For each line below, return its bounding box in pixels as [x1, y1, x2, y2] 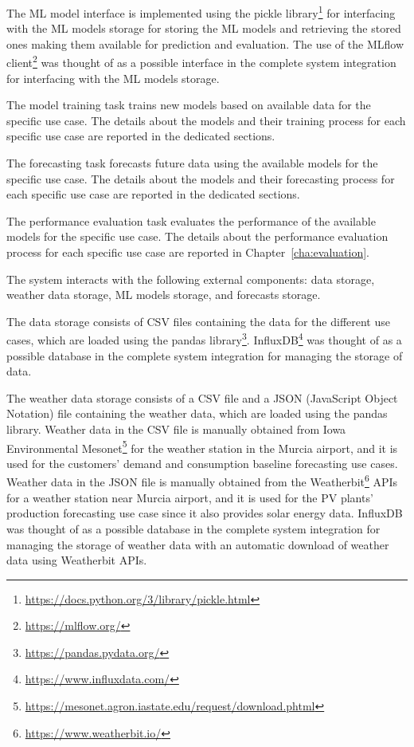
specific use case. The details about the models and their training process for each [6, 112, 406, 128]
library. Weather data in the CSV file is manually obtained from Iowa [6, 421, 346, 438]
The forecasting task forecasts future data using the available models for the [6, 155, 378, 171]
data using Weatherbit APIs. [6, 552, 147, 568]
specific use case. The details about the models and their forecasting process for [6, 170, 395, 187]
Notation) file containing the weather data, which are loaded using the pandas [6, 405, 388, 422]
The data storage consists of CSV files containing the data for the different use [6, 313, 390, 329]
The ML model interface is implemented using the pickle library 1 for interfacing [6, 2, 396, 21]
